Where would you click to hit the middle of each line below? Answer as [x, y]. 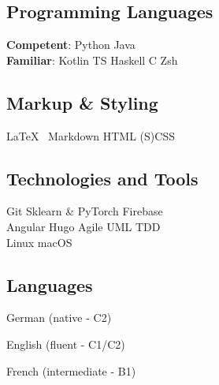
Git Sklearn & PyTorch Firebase [85, 211]
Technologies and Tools [102, 178]
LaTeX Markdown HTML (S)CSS [91, 135]
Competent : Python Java [71, 45]
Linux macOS [39, 242]
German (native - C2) [59, 318]
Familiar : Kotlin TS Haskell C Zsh [92, 60]
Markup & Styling [82, 102]
